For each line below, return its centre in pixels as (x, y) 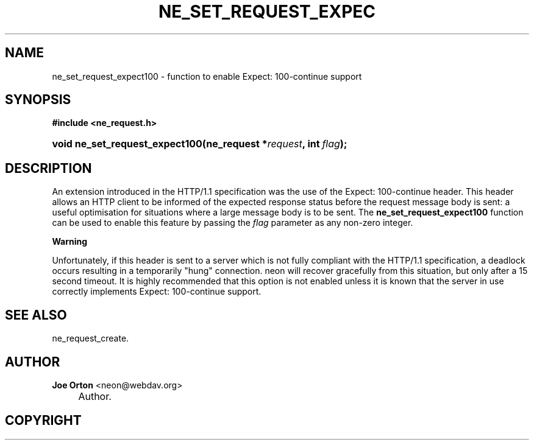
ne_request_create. (91, 338)
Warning (70, 242)
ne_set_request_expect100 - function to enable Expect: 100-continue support (207, 76)
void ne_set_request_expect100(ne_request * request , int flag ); (200, 144)
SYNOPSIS (38, 100)
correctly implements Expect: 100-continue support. (157, 292)
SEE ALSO (36, 315)
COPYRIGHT (43, 421)
